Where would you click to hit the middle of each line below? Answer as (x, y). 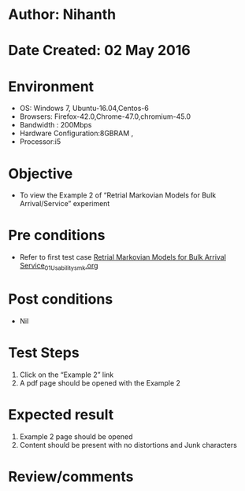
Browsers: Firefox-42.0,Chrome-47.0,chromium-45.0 (105, 116)
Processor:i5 (40, 142)
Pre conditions (57, 236)
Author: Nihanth (62, 15)
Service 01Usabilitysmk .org (59, 267)
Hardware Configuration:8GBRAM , (76, 133)
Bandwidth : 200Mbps (56, 125)
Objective (41, 174)
